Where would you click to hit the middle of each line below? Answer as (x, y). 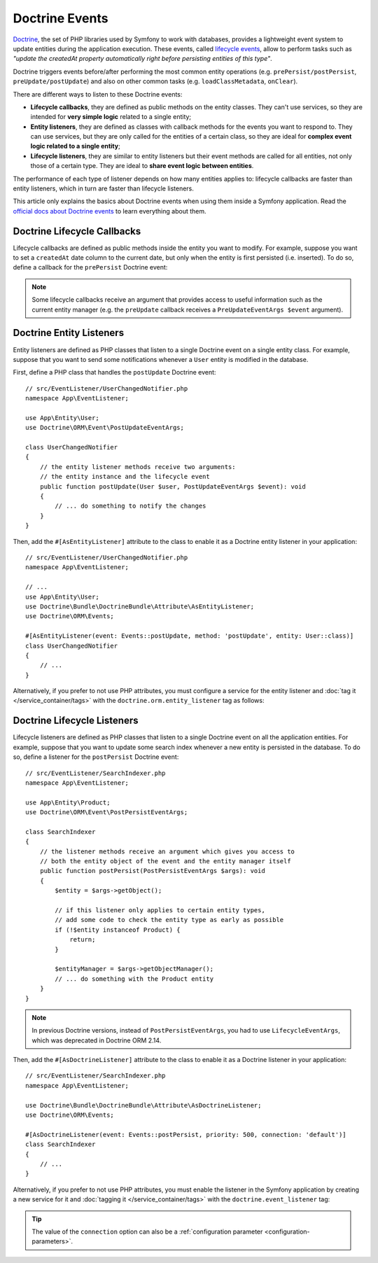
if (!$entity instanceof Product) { (118, 930)
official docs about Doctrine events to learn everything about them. (110, 211)
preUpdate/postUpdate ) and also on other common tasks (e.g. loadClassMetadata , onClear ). (155, 81)
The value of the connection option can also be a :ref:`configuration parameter (147, 1231)
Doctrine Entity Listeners (69, 333)
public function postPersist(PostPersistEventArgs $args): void (152, 871)
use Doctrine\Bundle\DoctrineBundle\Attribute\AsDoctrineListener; (143, 1105)
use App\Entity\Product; (68, 802)
